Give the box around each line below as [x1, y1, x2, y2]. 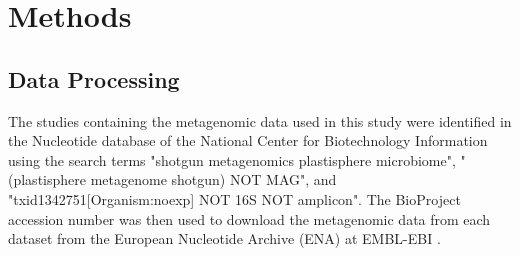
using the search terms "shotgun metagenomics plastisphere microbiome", [8, 149, 456, 170]
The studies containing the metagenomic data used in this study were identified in [8, 110, 512, 131]
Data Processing [8, 63, 180, 94]
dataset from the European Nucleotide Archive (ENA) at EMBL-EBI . [8, 228, 441, 249]
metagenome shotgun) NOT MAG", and [90, 169, 337, 190]
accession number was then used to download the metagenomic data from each [8, 208, 491, 229]
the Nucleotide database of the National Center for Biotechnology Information [8, 130, 488, 151]
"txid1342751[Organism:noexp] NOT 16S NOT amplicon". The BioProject [8, 188, 461, 209]
